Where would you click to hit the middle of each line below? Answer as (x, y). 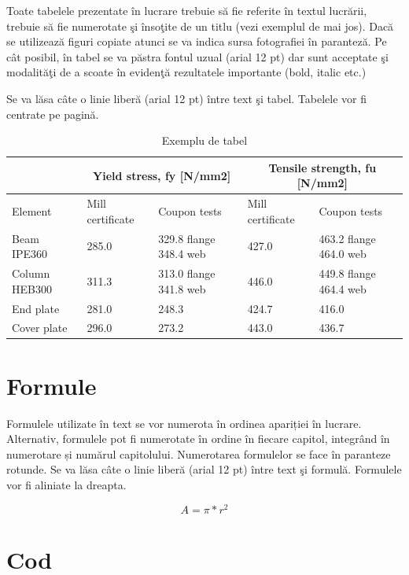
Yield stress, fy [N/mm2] (162, 175)
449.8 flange (347, 273)
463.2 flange (347, 238)
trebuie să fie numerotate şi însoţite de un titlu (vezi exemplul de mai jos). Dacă (200, 26)
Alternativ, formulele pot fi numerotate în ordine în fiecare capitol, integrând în (198, 439)
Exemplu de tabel (204, 140)
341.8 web (182, 288)
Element (32, 210)
